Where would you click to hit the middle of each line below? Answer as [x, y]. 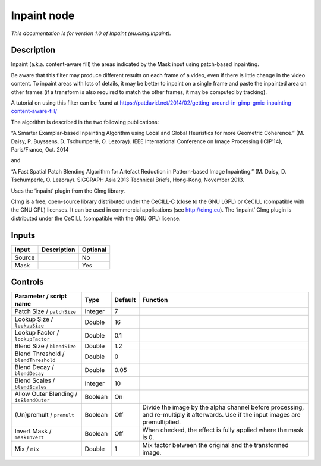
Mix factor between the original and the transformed [215, 445]
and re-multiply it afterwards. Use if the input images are [221, 415]
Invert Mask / [33, 431]
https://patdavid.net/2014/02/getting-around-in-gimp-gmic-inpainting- [207, 103]
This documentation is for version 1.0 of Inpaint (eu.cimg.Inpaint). [91, 33]
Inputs [23, 235]
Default [125, 300]
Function [155, 300]
